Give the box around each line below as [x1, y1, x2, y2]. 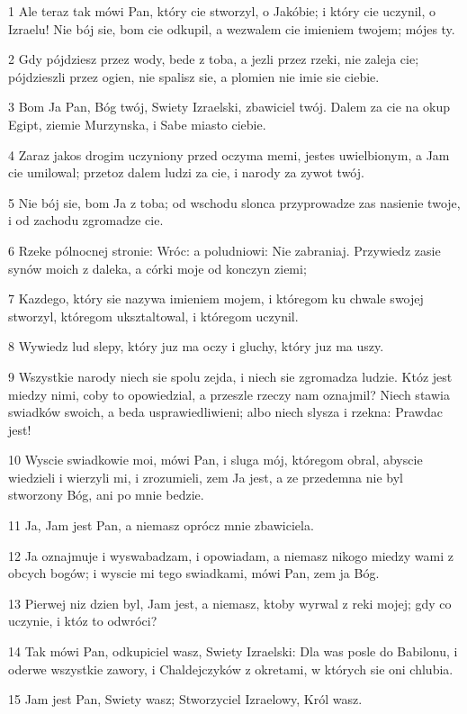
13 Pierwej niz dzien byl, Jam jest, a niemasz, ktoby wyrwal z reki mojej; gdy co [8, 593, 452, 612]
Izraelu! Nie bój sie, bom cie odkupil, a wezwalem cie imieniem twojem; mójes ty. [8, 19, 455, 38]
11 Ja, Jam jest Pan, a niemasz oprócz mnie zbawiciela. [8, 516, 314, 535]
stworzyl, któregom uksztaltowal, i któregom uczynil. [8, 306, 299, 325]
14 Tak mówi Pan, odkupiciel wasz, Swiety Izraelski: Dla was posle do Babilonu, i [8, 642, 458, 661]
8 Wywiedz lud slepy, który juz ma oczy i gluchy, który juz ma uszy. [8, 337, 384, 356]
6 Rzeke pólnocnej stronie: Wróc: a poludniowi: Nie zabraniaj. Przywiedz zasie [8, 240, 441, 259]
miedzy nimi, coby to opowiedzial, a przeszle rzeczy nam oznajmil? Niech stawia [8, 384, 450, 403]
